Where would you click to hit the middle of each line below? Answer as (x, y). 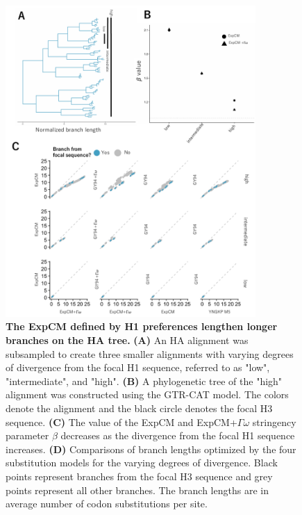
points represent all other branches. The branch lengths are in (137, 490)
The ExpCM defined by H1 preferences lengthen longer (142, 326)
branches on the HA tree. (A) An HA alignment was (127, 340)
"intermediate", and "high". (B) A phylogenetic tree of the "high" (144, 381)
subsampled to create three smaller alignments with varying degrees (150, 353)
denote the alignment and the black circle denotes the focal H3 (139, 408)
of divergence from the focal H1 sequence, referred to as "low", (138, 367)
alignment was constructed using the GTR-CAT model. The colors (147, 394)
